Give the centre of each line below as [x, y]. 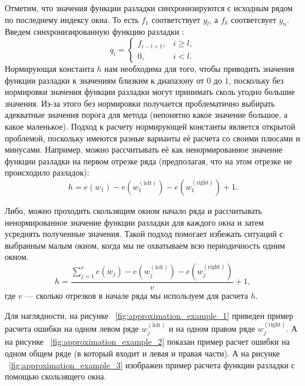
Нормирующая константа [49, 68]
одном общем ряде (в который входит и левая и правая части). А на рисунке [142, 353]
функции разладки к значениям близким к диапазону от [105, 80]
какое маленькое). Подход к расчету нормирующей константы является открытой [150, 126]
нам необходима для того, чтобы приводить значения [199, 68]
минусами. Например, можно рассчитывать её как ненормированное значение [144, 149]
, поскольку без [256, 80]
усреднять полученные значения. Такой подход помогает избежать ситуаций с [144, 234]
